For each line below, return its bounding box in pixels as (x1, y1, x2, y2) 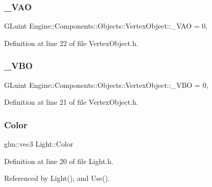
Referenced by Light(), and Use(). (4, 173, 110, 183)
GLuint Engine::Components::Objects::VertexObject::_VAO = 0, (4, 20, 208, 31)
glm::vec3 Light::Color (4, 138, 74, 149)
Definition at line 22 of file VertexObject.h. (4, 37, 138, 48)
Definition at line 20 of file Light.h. (4, 155, 113, 166)
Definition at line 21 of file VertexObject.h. (4, 97, 138, 107)
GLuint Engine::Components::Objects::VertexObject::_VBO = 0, (4, 79, 208, 90)
